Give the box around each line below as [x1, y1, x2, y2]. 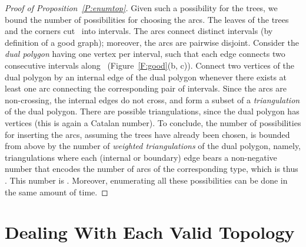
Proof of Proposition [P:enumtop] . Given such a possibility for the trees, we [5, 2, 278, 13]
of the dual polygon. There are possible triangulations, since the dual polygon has [5, 105, 300, 117]
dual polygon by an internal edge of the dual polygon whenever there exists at [5, 70, 287, 83]
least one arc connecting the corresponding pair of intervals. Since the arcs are [5, 82, 287, 94]
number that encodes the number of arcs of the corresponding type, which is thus [5, 163, 298, 175]
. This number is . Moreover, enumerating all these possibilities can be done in [5, 174, 288, 186]
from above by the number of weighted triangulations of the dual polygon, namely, [5, 140, 301, 152]
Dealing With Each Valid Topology [5, 220, 295, 244]
